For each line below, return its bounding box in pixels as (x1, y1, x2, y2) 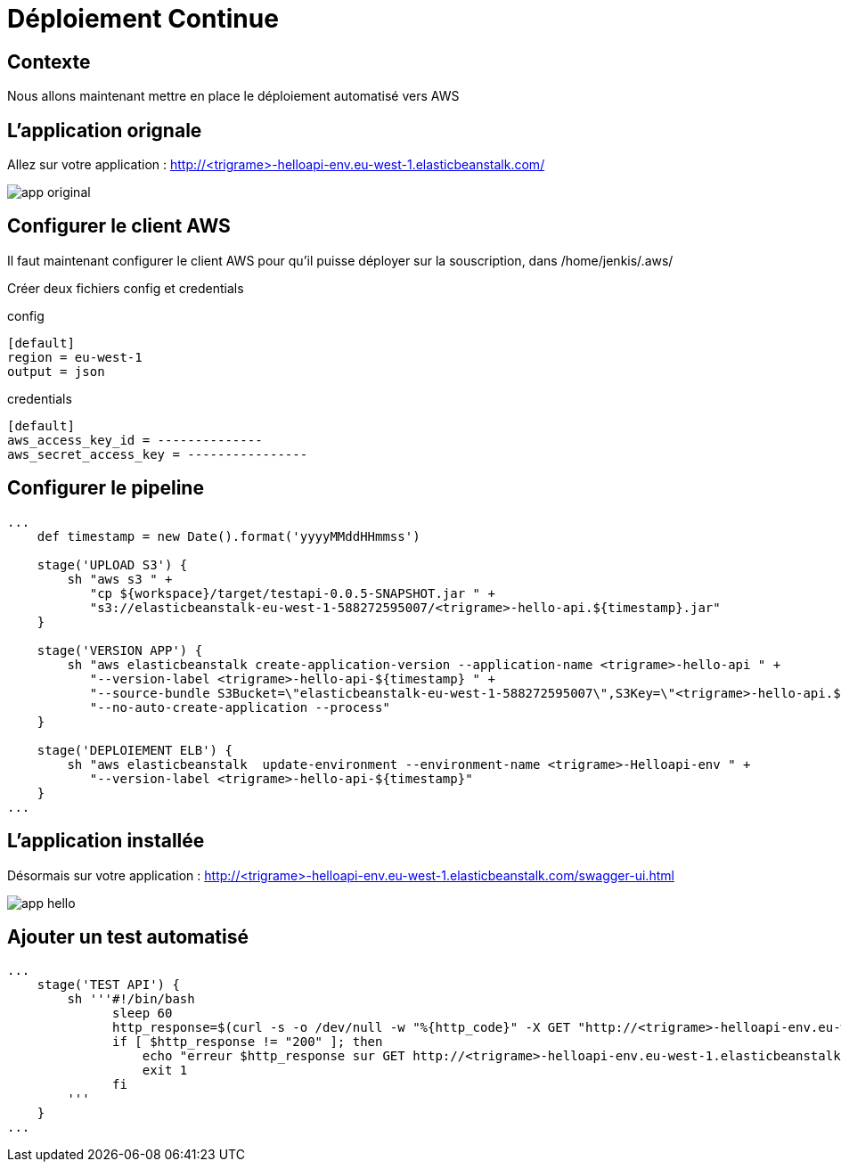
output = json (7, 364, 105, 379)
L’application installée (7, 830, 205, 853)
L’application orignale (7, 119, 202, 142)
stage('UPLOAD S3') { (37, 557, 188, 572)
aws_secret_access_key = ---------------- (7, 446, 308, 462)
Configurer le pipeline (7, 477, 204, 500)
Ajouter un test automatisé (7, 925, 249, 948)
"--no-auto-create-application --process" (89, 699, 390, 715)
